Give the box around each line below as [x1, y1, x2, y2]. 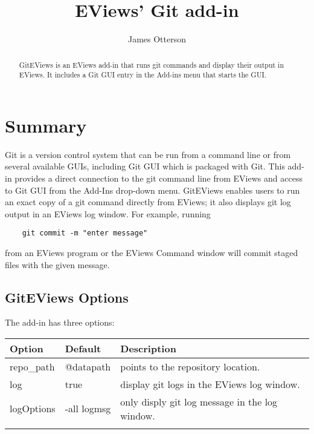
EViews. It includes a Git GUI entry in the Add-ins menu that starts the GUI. [19, 70, 267, 80]
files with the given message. [5, 258, 110, 271]
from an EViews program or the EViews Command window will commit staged [5, 246, 298, 258]
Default [65, 341, 101, 355]
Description [120, 341, 176, 355]
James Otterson [127, 33, 187, 45]
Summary [5, 113, 87, 137]
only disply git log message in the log [120, 394, 278, 409]
